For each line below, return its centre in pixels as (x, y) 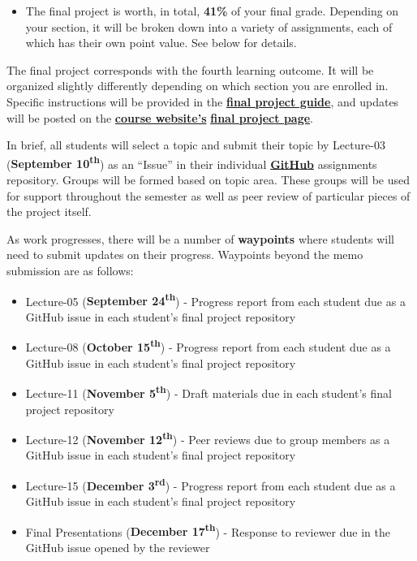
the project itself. (49, 211)
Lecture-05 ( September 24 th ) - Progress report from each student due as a (215, 300)
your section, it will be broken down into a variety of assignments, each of (209, 26)
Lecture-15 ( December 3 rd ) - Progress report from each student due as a (211, 484)
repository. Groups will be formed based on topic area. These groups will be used (208, 179)
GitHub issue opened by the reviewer (118, 548)
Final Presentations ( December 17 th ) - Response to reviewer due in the (208, 530)
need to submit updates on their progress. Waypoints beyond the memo (185, 255)
